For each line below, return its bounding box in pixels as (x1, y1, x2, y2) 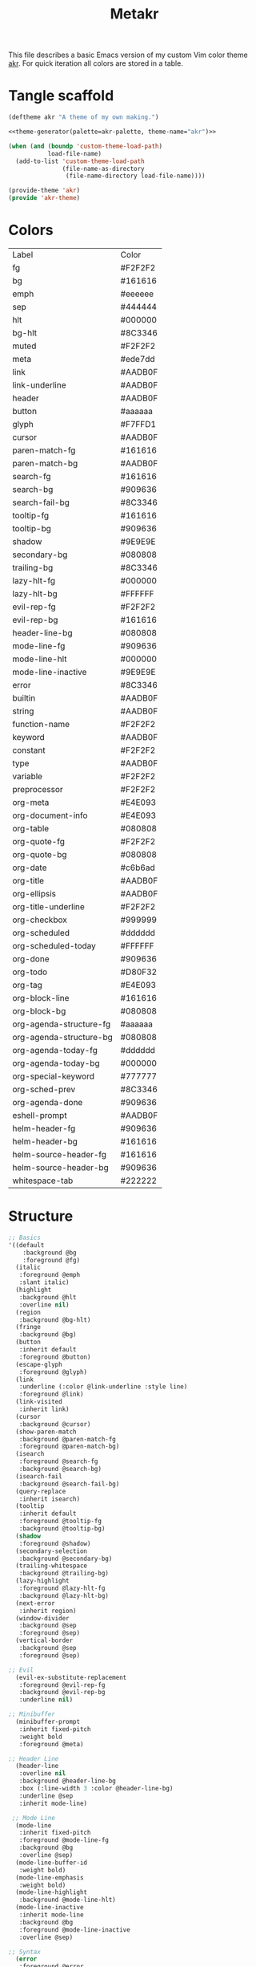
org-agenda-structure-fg (12, 1018, 110, 1030)
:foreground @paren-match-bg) (18, 1442, 120, 1451)
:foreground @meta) (18, 1740, 84, 1748)
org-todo (12, 966, 48, 977)
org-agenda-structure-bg (12, 1031, 114, 1042)
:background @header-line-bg (18, 1777, 116, 1786)
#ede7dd (120, 353, 155, 364)
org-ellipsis (12, 888, 57, 899)
